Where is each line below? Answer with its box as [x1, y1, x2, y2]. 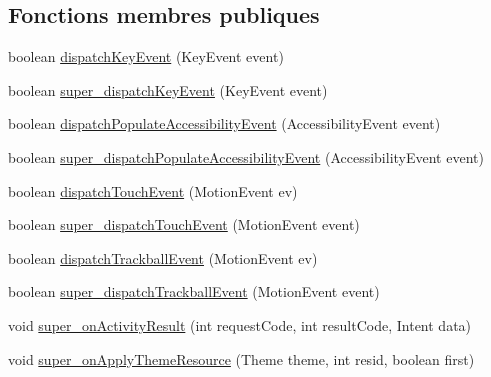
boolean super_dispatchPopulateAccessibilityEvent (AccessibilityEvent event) [8, 146, 484, 167]
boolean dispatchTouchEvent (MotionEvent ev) [8, 180, 298, 201]
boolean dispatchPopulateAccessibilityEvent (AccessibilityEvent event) [8, 113, 441, 134]
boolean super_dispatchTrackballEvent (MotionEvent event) [8, 281, 380, 302]
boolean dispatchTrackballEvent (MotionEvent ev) [8, 247, 318, 268]
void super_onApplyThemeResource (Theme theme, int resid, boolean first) [8, 348, 475, 369]
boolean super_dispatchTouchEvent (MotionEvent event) [8, 214, 360, 235]
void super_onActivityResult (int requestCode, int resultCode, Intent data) [8, 314, 472, 335]
